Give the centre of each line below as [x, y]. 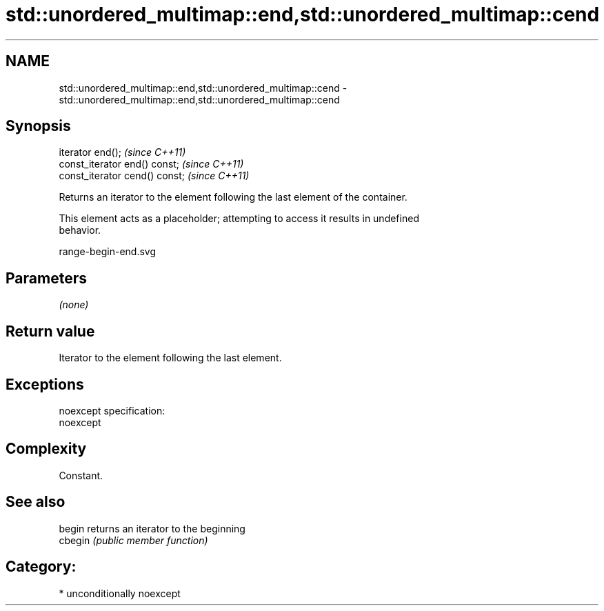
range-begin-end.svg [108, 252]
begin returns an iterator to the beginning [152, 528]
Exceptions [45, 384]
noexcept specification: [112, 410]
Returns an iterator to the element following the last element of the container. [233, 197]
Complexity [46, 449]
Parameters [46, 278]
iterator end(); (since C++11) [122, 152]
